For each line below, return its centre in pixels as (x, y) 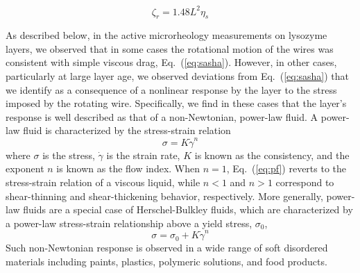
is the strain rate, (143, 155)
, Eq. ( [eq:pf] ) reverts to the (286, 168)
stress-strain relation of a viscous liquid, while (103, 182)
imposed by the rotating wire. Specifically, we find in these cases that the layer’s (176, 103)
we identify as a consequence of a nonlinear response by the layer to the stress (171, 89)
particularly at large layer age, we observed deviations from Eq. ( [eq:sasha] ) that (178, 76)
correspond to (305, 182)
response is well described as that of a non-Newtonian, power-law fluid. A (162, 116)
